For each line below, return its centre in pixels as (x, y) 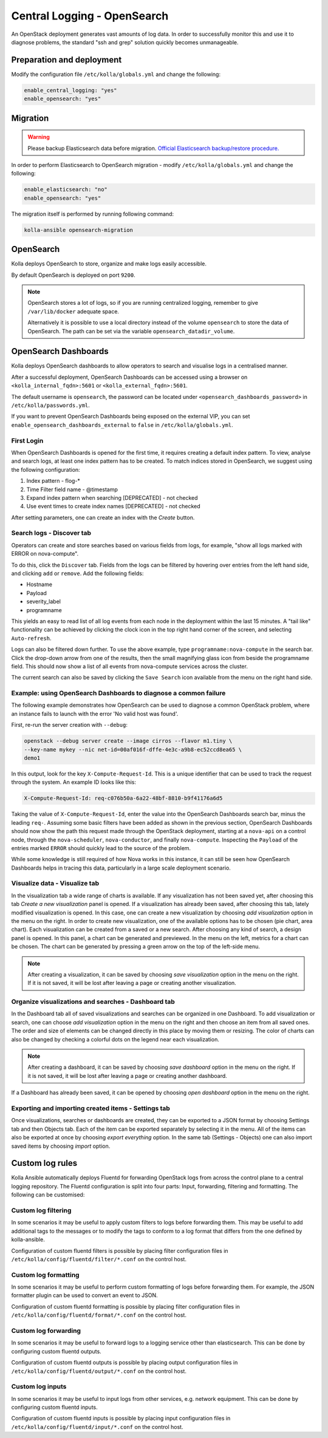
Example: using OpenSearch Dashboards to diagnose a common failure (118, 693)
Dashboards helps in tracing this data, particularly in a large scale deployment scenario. (121, 868)
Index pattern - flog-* (53, 481)
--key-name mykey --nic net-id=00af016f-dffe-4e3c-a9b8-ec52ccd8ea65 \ (133, 749)
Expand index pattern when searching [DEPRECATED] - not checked (112, 497)
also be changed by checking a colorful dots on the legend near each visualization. (115, 1039)
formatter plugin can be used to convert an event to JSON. (84, 1295)
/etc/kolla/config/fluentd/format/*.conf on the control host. (99, 1315)
